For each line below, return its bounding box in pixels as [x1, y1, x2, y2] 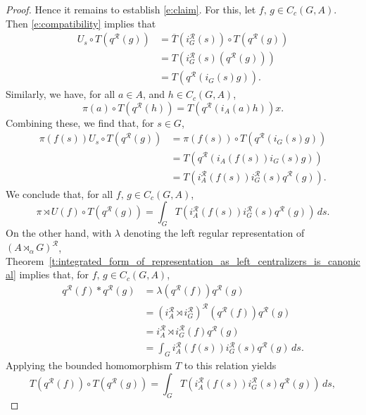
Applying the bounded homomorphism [6, 358, 172, 373]
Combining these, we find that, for [6, 115, 154, 130]
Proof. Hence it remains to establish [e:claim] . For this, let [6, 2, 256, 16]
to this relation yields [184, 358, 277, 373]
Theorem [6, 253, 44, 268]
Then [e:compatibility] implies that [6, 16, 156, 30]
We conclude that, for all [6, 186, 113, 201]
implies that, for [19, 267, 89, 282]
